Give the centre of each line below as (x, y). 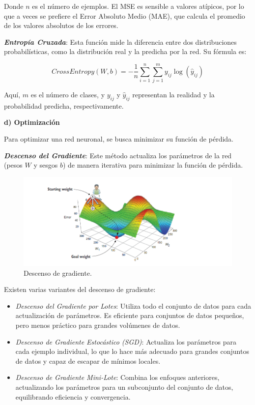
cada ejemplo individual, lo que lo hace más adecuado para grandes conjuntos (132, 351)
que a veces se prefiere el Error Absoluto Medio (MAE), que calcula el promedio (125, 15)
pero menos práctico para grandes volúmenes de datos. (98, 325)
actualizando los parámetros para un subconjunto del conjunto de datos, (124, 387)
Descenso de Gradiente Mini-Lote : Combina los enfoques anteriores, (117, 377)
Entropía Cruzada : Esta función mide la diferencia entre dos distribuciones (120, 42)
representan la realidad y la (173, 95)
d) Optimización (32, 122)
